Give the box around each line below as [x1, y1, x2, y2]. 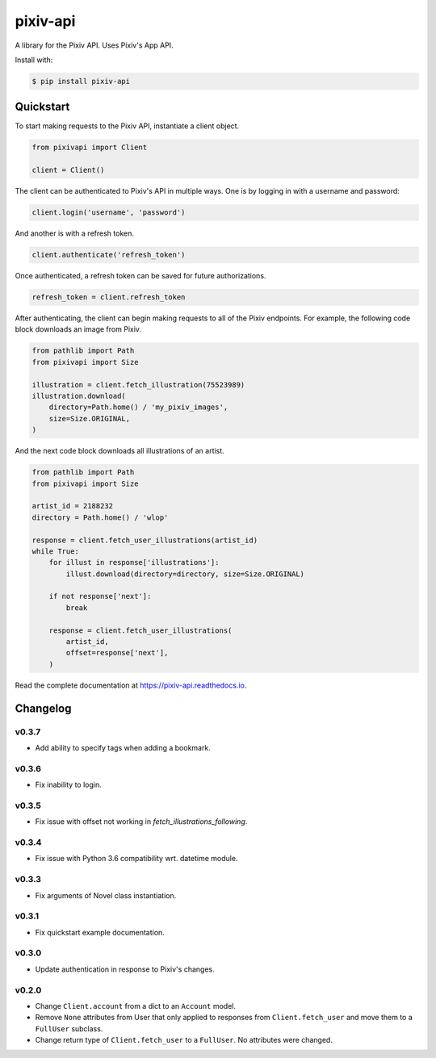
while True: [31, 546, 80, 556]
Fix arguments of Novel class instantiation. [35, 890, 177, 900]
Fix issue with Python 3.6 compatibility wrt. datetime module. [35, 854, 238, 864]
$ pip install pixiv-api [31, 77, 131, 86]
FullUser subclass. [35, 1023, 103, 1033]
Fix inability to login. [35, 780, 103, 790]
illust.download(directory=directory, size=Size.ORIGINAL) [65, 569, 305, 579]
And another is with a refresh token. [15, 228, 135, 238]
